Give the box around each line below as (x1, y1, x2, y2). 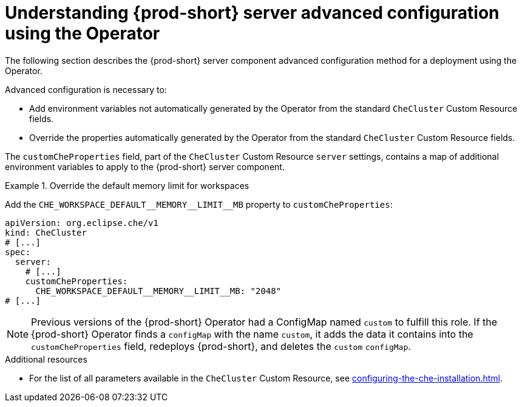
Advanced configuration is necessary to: (5, 84, 167, 95)
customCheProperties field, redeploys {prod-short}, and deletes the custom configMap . (31, 340, 411, 352)
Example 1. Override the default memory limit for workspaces (5, 180, 249, 191)
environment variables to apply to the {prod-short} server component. (5, 161, 285, 172)
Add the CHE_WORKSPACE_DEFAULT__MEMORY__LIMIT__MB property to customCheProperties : (5, 199, 393, 210)
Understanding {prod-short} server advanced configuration (5, 2, 500, 23)
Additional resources (5, 354, 87, 364)
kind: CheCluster (5, 227, 87, 238)
